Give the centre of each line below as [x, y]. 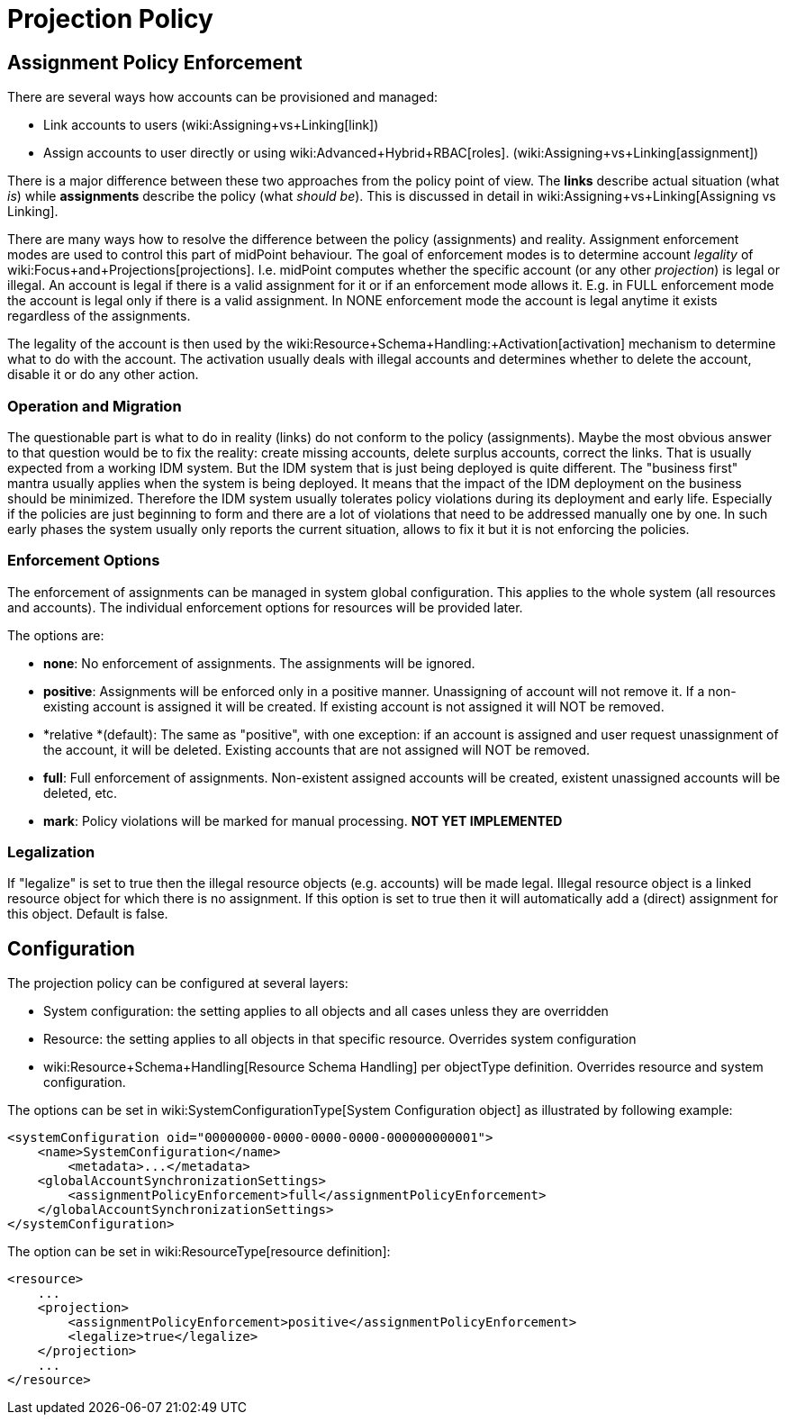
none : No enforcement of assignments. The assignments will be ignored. [259, 663]
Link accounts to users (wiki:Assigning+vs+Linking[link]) [211, 125]
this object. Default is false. [88, 914]
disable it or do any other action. [103, 375]
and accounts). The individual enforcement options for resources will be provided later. [265, 607]
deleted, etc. [81, 793]
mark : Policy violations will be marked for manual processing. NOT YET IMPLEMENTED [303, 820]
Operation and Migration [95, 406]
